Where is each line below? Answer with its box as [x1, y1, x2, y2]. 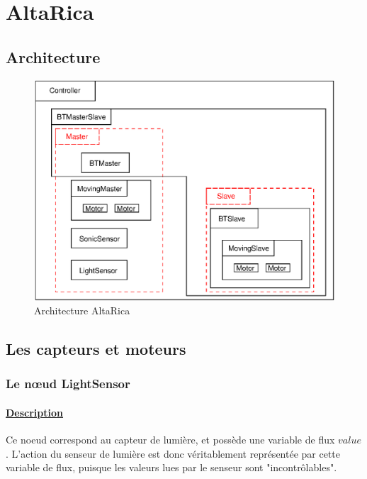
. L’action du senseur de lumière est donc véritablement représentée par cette [6, 446, 341, 461]
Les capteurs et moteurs [6, 338, 186, 360]
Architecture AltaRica [34, 303, 130, 318]
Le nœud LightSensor [6, 375, 130, 392]
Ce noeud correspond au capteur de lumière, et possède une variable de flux [6, 432, 335, 447]
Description [6, 404, 64, 419]
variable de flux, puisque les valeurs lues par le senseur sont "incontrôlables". [6, 460, 337, 475]
